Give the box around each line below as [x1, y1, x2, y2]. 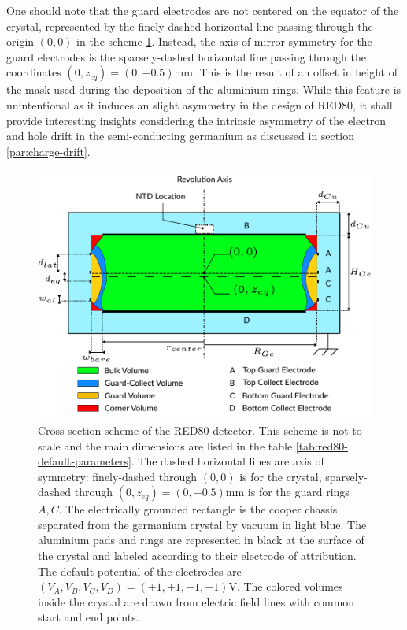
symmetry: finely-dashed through [38, 468, 198, 484]
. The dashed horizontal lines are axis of [131, 453, 324, 469]
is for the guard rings [247, 484, 350, 500]
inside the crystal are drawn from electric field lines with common [38, 593, 355, 610]
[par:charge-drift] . [6, 143, 91, 159]
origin [6, 33, 35, 50]
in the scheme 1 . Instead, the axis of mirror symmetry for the [76, 33, 372, 50]
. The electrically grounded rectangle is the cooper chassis [58, 501, 338, 517]
